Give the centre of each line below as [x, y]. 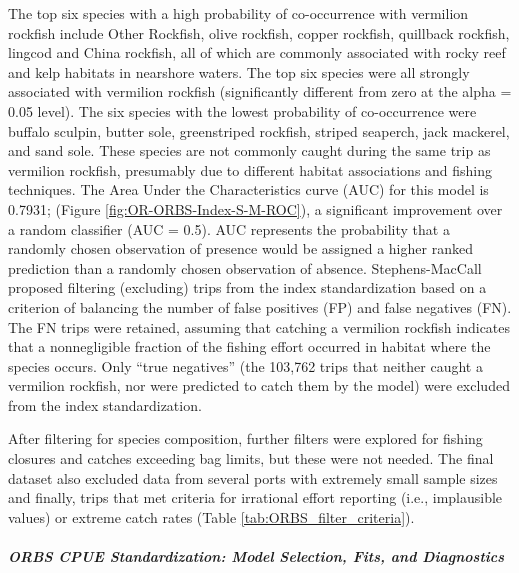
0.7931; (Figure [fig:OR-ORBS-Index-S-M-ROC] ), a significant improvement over [255, 208]
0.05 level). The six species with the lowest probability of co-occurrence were [242, 110]
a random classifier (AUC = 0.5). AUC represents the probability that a [229, 228]
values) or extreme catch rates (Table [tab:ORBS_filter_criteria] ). [211, 516]
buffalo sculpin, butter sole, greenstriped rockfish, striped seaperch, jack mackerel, [259, 130]
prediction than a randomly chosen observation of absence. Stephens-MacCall [245, 267]
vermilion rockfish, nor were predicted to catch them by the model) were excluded [259, 385]
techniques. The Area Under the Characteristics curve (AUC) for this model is [248, 189]
